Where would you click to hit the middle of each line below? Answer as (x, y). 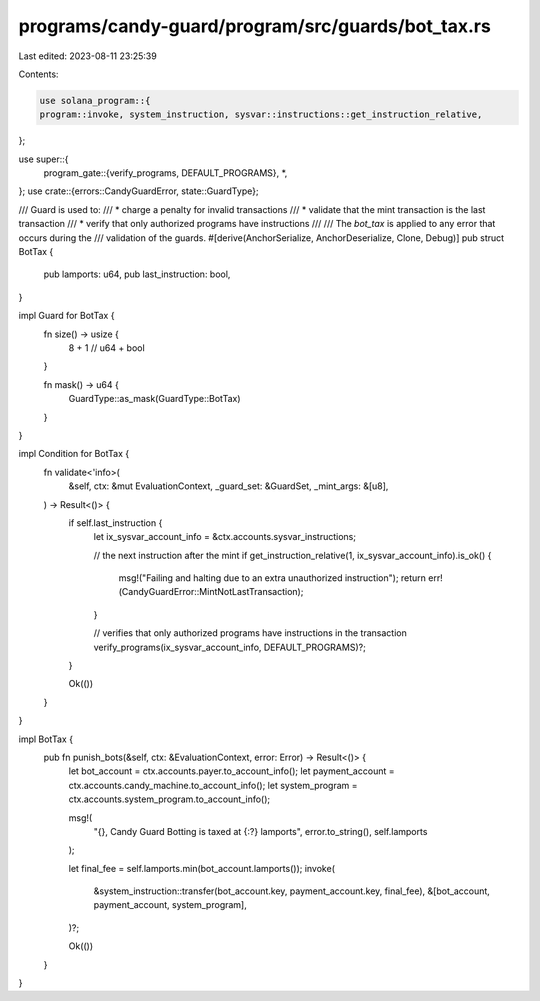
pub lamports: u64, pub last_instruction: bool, (137, 274)
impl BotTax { (46, 739)
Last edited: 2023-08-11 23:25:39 (87, 56)
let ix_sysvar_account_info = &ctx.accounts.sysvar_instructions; (225, 537)
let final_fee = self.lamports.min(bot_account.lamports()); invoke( (201, 868)
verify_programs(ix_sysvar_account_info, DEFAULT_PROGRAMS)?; (230, 647)
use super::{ (43, 159)
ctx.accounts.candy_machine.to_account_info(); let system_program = (213, 785)
